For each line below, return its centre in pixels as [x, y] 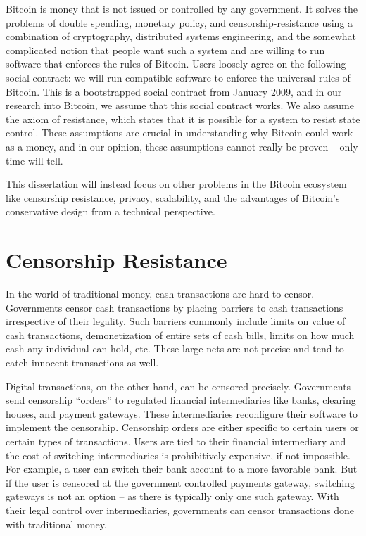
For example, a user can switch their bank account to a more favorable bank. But [182, 469]
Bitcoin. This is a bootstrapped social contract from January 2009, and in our [174, 91]
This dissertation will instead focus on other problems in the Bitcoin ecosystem [176, 184]
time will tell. [34, 160]
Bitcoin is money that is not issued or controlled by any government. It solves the [182, 8]
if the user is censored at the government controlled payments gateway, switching [180, 482]
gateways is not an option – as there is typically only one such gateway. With [172, 496]
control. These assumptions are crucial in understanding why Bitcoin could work [179, 133]
